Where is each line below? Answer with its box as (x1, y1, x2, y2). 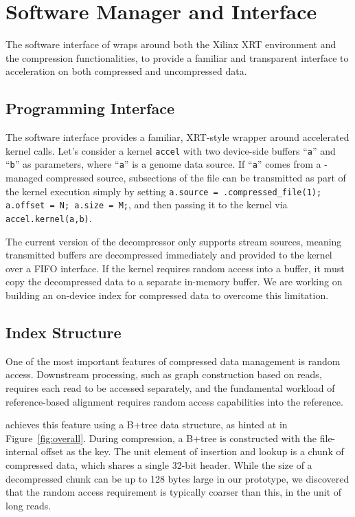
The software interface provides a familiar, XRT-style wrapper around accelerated (5, 130, 350, 144)
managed (5, 170, 43, 185)
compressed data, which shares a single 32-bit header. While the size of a (5, 457, 312, 472)
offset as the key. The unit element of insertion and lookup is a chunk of (41, 444, 344, 459)
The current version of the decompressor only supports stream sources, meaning (5, 234, 342, 248)
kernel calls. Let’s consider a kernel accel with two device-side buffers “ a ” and (5, 143, 336, 157)
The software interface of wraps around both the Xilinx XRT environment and (5, 37, 336, 52)
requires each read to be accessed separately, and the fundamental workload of (5, 380, 335, 395)
